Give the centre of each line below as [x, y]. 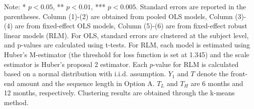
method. [16, 102]
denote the [213, 74]
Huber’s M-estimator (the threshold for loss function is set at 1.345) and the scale [127, 54]
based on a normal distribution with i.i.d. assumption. [85, 74]
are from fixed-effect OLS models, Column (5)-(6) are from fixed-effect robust [131, 26]
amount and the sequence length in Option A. [86, 83]
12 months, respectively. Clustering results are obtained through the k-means [119, 93]
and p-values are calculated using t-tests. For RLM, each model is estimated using [127, 45]
